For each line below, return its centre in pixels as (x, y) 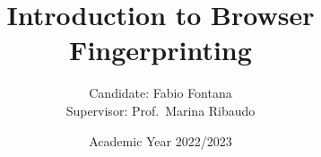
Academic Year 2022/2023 (160, 140)
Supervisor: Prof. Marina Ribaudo (160, 110)
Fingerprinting (160, 50)
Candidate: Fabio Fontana (160, 93)
